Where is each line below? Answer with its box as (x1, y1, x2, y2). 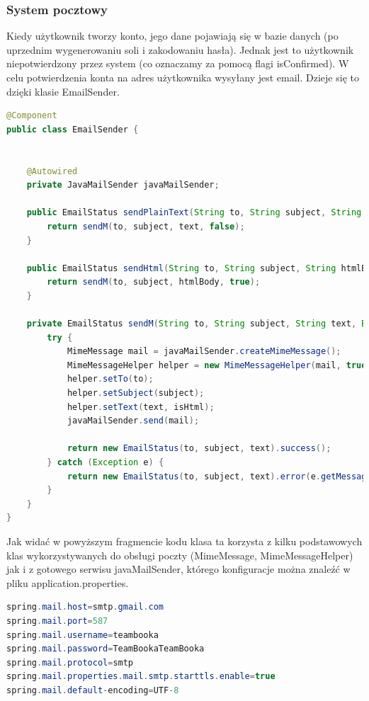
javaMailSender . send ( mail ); (67, 416, 200, 426)
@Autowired (26, 166, 78, 176)
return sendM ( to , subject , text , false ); (47, 221, 245, 232)
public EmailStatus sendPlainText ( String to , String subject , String (26, 207, 362, 218)
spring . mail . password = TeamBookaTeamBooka (6, 644, 205, 654)
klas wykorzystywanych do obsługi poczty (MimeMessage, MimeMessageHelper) (6, 547, 353, 562)
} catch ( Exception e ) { (47, 457, 164, 468)
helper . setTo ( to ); (67, 374, 154, 384)
